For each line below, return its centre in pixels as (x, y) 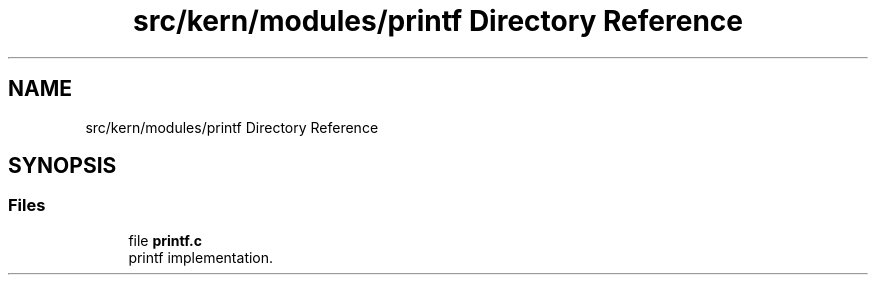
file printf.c (165, 240)
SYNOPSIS (62, 166)
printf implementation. (201, 257)
